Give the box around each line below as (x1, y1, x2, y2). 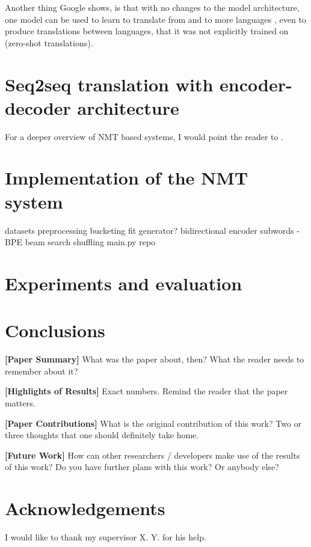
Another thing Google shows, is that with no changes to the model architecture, (5, 1, 300, 13)
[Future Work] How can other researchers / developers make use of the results (5, 448, 300, 461)
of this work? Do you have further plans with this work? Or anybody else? (5, 460, 279, 473)
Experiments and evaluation (5, 270, 242, 295)
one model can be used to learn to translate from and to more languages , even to (5, 13, 306, 25)
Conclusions (5, 318, 105, 343)
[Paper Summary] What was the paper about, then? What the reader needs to (5, 353, 304, 365)
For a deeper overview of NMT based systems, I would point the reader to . (5, 130, 284, 142)
